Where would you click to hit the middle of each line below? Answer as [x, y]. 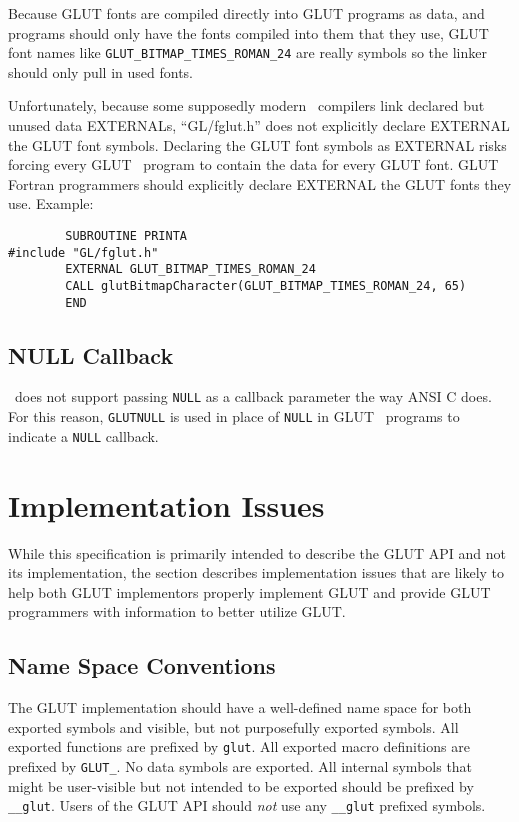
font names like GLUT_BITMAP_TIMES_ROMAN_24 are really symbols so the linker [247, 52]
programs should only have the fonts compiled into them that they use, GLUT [248, 32]
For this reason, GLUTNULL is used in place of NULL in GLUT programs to [234, 416]
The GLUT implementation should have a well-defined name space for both [240, 707]
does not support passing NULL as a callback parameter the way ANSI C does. [253, 396]
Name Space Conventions [142, 665]
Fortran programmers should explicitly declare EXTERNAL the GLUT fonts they [260, 183]
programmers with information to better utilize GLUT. [177, 611]
